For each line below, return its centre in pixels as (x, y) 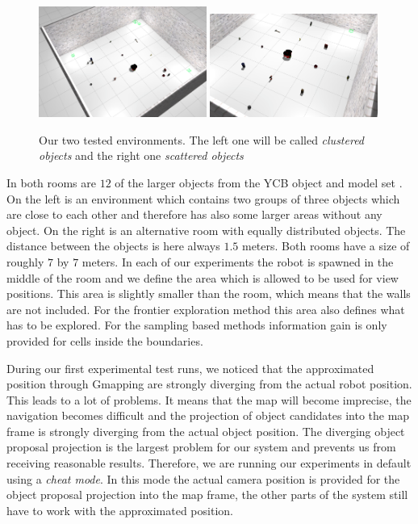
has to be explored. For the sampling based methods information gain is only (197, 325)
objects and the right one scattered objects (141, 155)
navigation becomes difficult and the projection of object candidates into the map (208, 415)
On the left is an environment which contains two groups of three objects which (203, 198)
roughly (25, 261)
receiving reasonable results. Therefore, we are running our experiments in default (209, 463)
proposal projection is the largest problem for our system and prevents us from (201, 447)
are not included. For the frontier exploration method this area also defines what (206, 309)
